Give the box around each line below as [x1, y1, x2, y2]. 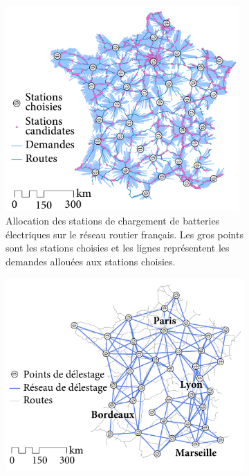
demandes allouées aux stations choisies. [6, 254, 176, 268]
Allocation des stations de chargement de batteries [6, 213, 220, 228]
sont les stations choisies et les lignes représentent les [6, 240, 230, 255]
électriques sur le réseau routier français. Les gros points [6, 227, 243, 241]
